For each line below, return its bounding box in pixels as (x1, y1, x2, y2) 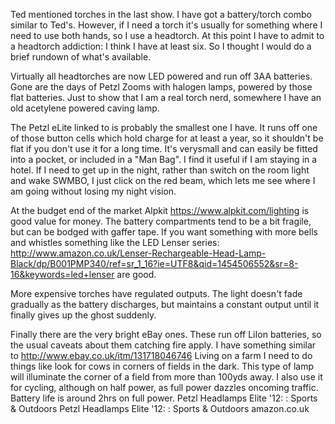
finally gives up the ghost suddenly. (10, 309, 157, 321)
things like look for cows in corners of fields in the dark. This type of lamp (10, 360, 314, 372)
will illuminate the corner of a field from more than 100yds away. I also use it (10, 371, 323, 383)
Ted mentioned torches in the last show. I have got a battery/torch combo (10, 9, 312, 20)
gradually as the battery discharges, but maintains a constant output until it (10, 299, 320, 310)
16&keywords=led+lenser (10, 269, 115, 280)
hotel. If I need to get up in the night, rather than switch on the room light (10, 164, 310, 176)
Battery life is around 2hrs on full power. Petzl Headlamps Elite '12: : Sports (10, 392, 318, 404)
